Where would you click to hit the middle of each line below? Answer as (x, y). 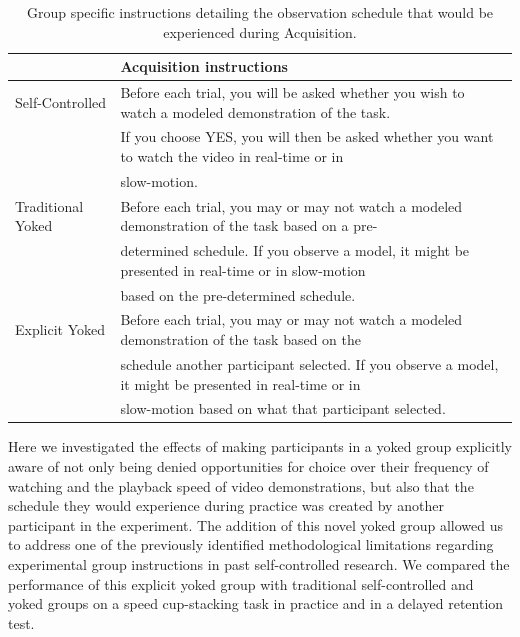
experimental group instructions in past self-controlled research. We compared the (259, 564)
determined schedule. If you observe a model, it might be (295, 250)
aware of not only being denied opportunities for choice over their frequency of (248, 466)
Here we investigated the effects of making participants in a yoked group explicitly (260, 446)
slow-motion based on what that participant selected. (283, 408)
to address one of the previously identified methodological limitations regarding (251, 544)
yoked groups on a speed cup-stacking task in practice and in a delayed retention (256, 603)
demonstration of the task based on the (241, 339)
